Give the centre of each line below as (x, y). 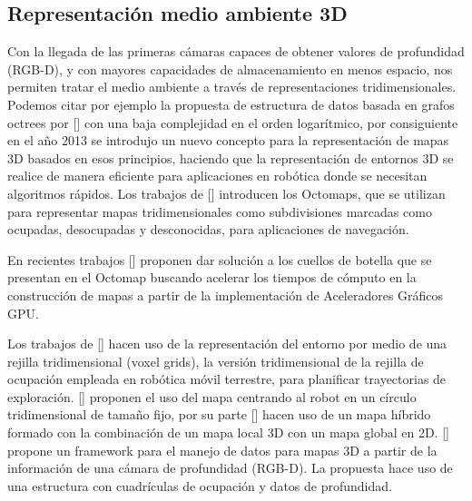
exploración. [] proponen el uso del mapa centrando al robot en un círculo (212, 396)
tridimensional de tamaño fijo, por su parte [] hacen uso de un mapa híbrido (219, 414)
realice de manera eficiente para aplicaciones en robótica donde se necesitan (217, 176)
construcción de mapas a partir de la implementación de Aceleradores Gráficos (226, 295)
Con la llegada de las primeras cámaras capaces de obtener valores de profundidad (236, 51)
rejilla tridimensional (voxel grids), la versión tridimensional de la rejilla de (216, 361)
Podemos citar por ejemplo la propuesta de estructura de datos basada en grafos (231, 104)
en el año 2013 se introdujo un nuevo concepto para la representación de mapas (228, 140)
